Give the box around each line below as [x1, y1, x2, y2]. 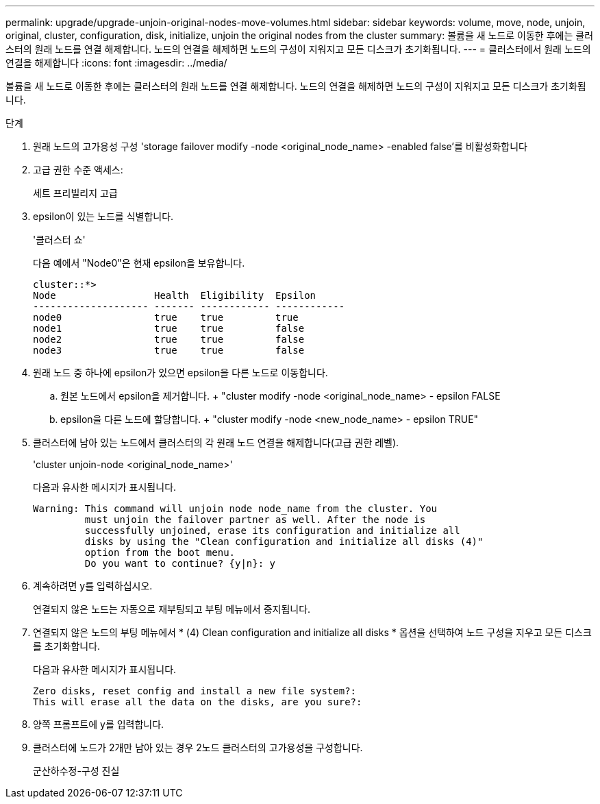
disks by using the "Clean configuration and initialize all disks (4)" [84, 536, 484, 547]
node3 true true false [33, 345, 305, 356]
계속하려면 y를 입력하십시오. [33, 580, 153, 592]
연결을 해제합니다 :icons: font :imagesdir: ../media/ [5, 57, 227, 69]
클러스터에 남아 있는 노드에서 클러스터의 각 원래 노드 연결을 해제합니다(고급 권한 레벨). [33, 437, 399, 448]
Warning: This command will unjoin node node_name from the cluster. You [33, 503, 438, 514]
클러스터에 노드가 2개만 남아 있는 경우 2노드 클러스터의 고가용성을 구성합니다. [33, 742, 363, 753]
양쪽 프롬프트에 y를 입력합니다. [33, 718, 164, 730]
